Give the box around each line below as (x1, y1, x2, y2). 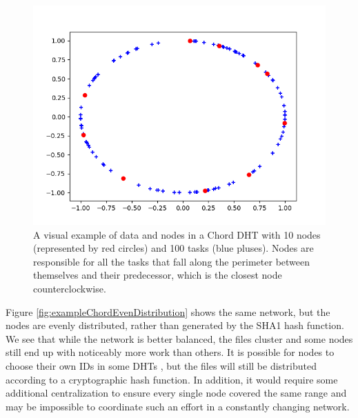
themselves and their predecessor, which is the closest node (33, 268, 282, 282)
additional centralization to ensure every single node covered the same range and (6, 386, 347, 400)
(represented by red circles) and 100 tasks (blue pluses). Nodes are (33, 241, 314, 255)
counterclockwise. (33, 281, 106, 295)
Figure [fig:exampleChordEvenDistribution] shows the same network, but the (6, 304, 330, 319)
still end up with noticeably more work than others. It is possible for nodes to (6, 345, 335, 359)
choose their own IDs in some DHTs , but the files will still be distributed (6, 358, 317, 372)
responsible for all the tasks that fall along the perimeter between (33, 254, 310, 268)
